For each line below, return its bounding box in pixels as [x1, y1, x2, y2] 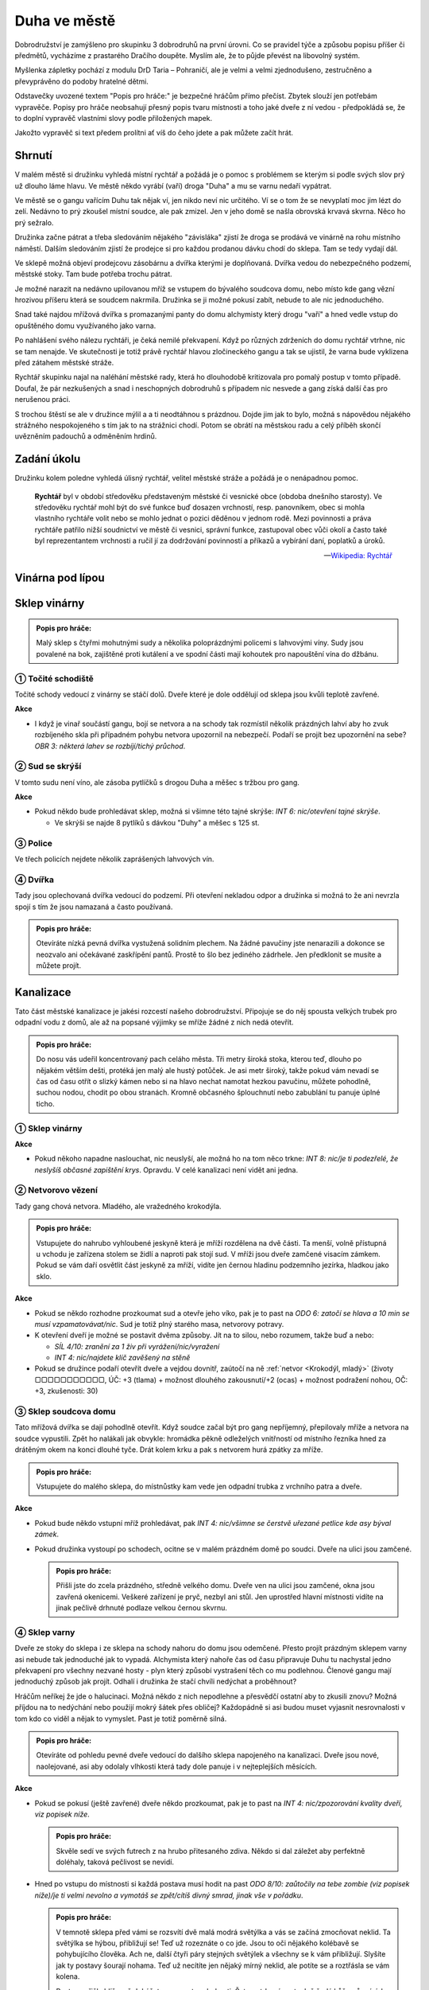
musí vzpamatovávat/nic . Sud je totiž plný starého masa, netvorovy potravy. [34, 1319, 284, 1329]
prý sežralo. [14, 217, 54, 227]
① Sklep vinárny [14, 1122, 83, 1134]
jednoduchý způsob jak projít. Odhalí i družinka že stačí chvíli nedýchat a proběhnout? [14, 1676, 297, 1687]
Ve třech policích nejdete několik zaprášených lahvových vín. [14, 854, 214, 864]
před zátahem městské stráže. [14, 358, 114, 368]
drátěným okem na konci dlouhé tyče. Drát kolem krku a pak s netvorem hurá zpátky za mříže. [14, 1445, 323, 1454]
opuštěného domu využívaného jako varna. [14, 321, 157, 330]
